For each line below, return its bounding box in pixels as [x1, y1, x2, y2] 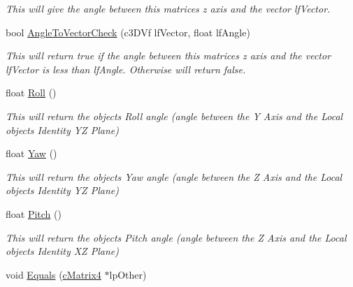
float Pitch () [6, 206, 62, 221]
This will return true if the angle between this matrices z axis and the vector [6, 48, 331, 63]
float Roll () [6, 85, 57, 100]
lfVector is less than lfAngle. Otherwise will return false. [6, 61, 246, 76]
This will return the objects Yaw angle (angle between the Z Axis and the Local [6, 169, 343, 184]
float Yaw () [6, 146, 57, 161]
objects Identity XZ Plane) [6, 244, 119, 258]
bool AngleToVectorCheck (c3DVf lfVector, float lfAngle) [6, 24, 250, 39]
